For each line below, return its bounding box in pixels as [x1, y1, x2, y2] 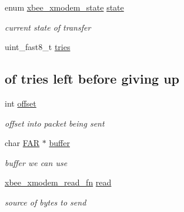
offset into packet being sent [5, 117, 105, 129]
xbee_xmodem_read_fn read [5, 176, 112, 188]
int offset [5, 97, 36, 109]
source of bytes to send [5, 196, 86, 208]
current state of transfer [5, 21, 91, 33]
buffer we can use [5, 156, 68, 168]
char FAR [5, 137, 40, 149]
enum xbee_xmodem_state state [5, 1, 124, 13]
